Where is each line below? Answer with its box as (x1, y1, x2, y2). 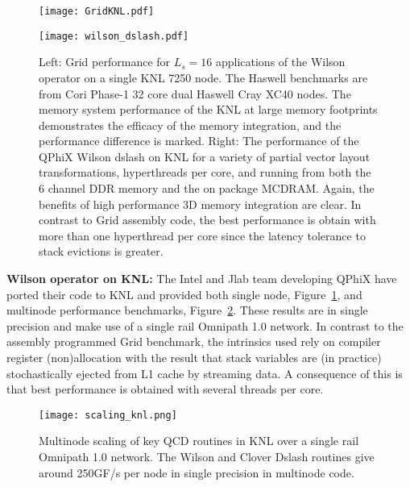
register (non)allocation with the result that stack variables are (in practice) (6, 349, 382, 365)
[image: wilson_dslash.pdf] (39, 30, 189, 42)
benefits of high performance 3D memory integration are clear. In (39, 195, 362, 212)
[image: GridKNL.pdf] (39, 6, 155, 17)
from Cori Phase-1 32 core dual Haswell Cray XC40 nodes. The (39, 85, 351, 102)
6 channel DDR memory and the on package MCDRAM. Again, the (39, 180, 375, 197)
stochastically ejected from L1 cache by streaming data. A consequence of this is (6, 364, 403, 381)
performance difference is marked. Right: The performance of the (39, 132, 359, 149)
